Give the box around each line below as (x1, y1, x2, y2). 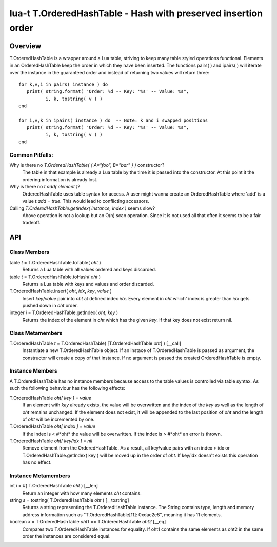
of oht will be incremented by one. (22, 416, 95, 422)
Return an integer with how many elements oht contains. (22, 490, 142, 496)
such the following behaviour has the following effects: (9, 385, 126, 392)
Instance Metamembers (9, 472, 70, 479)
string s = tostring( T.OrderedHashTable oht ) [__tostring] (9, 497, 129, 503)
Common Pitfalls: (9, 151, 53, 159)
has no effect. (22, 459, 52, 465)
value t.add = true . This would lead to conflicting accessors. (22, 198, 150, 204)
